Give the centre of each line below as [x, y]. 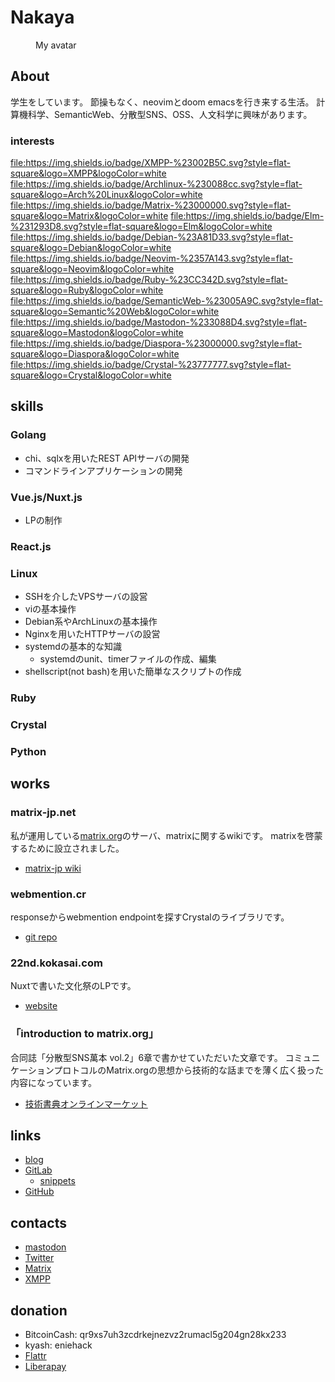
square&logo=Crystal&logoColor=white [91, 375]
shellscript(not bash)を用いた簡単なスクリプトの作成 [133, 672]
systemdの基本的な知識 [73, 647]
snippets [57, 1181]
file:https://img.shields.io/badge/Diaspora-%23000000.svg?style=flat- [156, 343]
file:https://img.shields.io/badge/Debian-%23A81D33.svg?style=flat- [152, 237]
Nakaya [42, 17]
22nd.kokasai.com [56, 963]
